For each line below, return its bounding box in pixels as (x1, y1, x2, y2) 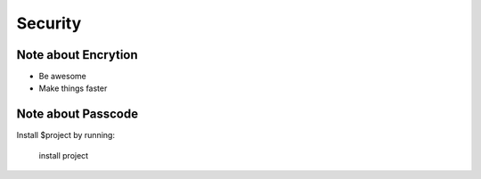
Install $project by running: (16, 130, 116, 141)
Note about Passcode (16, 107, 138, 122)
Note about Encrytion (16, 47, 138, 62)
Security (16, 13, 82, 33)
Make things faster (38, 83, 108, 94)
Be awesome (38, 71, 86, 82)
